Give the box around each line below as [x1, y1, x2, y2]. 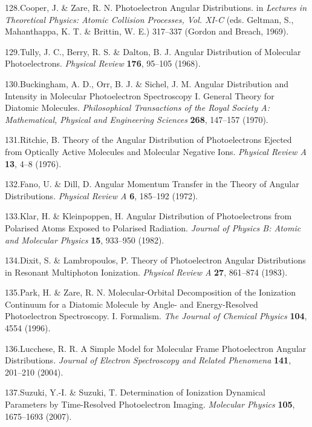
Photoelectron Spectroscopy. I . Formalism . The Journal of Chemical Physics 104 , [5, 309, 307, 322]
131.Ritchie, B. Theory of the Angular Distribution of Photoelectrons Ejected [5, 133, 292, 146]
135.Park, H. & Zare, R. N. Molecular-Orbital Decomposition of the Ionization [5, 286, 296, 299]
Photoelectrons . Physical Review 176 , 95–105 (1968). [5, 57, 201, 70]
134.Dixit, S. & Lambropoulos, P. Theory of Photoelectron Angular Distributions [5, 254, 306, 266]
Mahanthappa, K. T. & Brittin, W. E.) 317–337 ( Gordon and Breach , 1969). [5, 25, 289, 38]
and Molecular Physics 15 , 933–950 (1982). [5, 233, 164, 246]
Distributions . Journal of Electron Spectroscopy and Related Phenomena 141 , [5, 354, 291, 366]
